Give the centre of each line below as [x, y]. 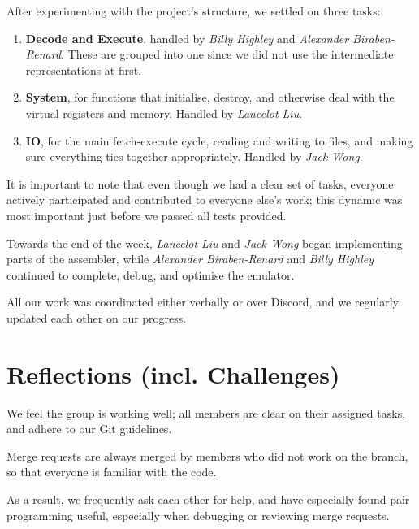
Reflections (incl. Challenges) [173, 373]
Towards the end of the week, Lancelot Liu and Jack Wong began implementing [205, 243]
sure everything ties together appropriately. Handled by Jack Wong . [194, 156]
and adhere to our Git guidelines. [89, 429]
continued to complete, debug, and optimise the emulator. [151, 274]
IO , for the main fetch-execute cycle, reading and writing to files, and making [219, 140]
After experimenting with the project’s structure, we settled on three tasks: [194, 11]
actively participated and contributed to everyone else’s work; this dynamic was [205, 199]
